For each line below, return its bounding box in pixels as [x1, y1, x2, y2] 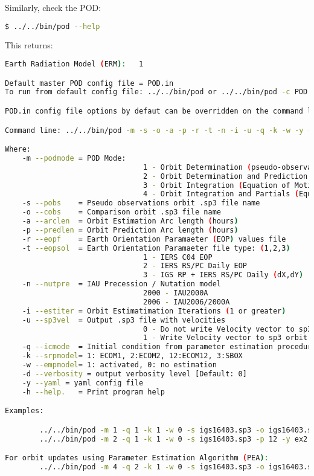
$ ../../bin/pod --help [5, 22, 100, 31]
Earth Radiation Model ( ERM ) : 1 [5, 60, 144, 69]
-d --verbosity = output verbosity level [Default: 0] [22, 369, 247, 378]
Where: [5, 145, 31, 154]
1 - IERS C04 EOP [143, 252, 213, 262]
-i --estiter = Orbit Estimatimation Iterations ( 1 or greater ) [22, 306, 286, 315]
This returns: [5, 39, 53, 51]
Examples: [5, 407, 44, 416]
